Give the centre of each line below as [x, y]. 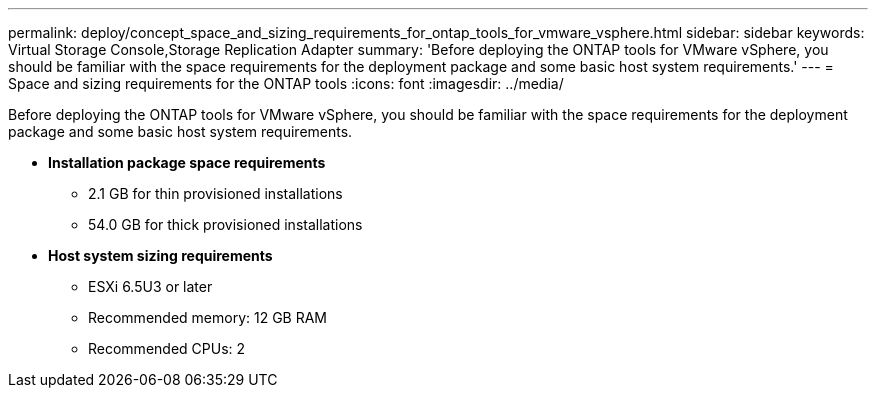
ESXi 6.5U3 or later [150, 286]
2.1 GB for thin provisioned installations [215, 193]
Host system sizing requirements [160, 255]
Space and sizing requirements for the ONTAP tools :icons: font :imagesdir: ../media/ [286, 83]
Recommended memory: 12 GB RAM [208, 317]
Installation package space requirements [187, 162]
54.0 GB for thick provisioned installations [225, 224]
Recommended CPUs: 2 [167, 348]
